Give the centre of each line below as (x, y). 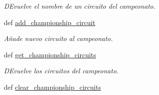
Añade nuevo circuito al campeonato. (58, 38)
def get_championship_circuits (50, 54)
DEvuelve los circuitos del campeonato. (61, 71)
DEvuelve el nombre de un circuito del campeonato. (80, 6)
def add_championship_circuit (50, 22)
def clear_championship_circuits (52, 87)
